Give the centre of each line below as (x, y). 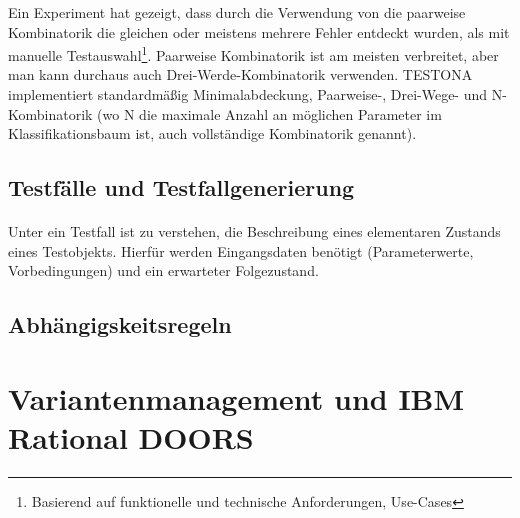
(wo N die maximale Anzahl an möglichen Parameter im (269, 113)
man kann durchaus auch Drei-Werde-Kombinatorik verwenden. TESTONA (240, 74)
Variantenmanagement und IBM (236, 397)
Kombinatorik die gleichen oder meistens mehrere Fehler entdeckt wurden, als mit (259, 31)
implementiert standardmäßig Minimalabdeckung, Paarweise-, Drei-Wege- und (248, 94)
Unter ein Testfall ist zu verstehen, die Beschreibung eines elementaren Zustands (254, 231)
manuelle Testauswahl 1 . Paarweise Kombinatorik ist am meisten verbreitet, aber (253, 53)
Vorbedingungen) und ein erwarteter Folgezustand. (163, 270)
